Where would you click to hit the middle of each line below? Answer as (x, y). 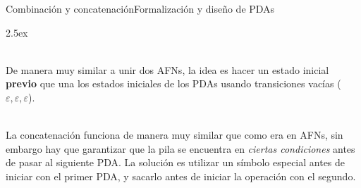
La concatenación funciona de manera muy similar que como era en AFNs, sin (175, 135)
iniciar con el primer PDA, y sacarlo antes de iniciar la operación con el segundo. (181, 176)
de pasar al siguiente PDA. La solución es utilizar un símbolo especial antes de (176, 162)
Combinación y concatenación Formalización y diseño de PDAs (140, 8)
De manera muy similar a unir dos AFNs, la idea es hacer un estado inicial (167, 69)
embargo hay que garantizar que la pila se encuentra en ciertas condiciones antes (180, 148)
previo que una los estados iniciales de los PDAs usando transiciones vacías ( (173, 83)
